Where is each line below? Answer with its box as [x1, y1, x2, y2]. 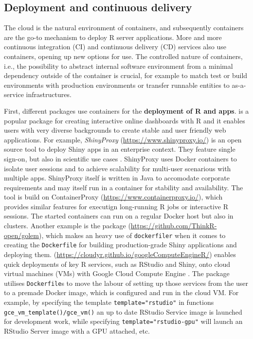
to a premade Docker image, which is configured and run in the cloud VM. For [4, 287, 239, 298]
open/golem [4, 230, 39, 240]
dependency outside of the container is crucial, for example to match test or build [4, 70, 248, 80]
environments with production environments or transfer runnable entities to [4, 80, 230, 90]
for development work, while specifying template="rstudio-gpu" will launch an [4, 316, 243, 326]
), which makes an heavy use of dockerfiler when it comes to [38, 230, 226, 240]
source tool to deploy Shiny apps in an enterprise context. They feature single [4, 144, 235, 154]
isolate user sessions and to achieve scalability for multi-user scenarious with [4, 163, 231, 173]
